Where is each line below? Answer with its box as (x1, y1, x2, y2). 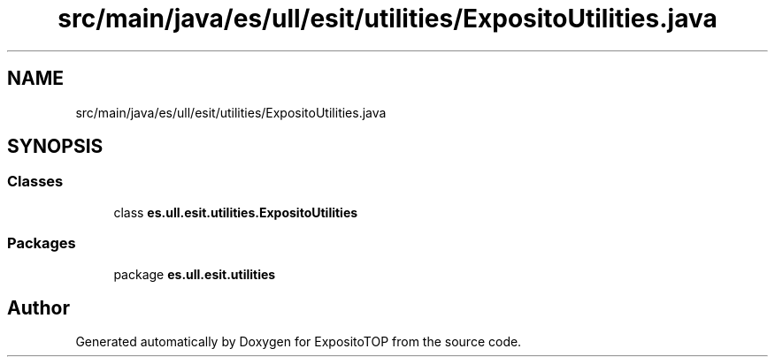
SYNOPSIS (7, 135, 104, 158)
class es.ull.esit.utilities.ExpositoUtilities (113, 204, 358, 220)
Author (7, 296, 70, 319)
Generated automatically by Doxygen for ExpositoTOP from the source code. (75, 334, 522, 350)
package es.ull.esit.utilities (113, 266, 276, 282)
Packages (7, 234, 76, 253)
